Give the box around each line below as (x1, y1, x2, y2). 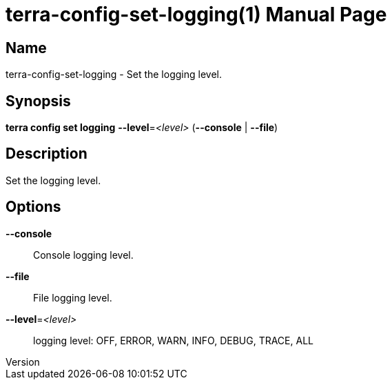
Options (6, 198, 61, 216)
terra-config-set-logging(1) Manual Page (6, 3, 387, 26)
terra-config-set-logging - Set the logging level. (6, 68, 222, 81)
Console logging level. (33, 248, 134, 261)
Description (6, 145, 87, 163)
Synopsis (6, 92, 71, 110)
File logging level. (33, 291, 112, 304)
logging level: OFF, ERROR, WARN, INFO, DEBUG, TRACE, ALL (33, 334, 313, 346)
